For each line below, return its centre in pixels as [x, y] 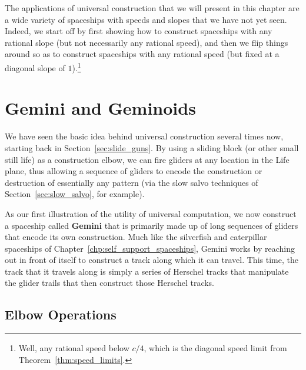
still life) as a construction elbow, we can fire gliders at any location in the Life [147, 159]
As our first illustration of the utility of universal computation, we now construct [151, 213]
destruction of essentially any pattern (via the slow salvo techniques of [132, 182]
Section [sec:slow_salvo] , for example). [75, 194]
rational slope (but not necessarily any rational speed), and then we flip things [147, 42]
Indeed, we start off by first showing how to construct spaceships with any [139, 31]
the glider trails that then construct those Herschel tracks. [110, 283]
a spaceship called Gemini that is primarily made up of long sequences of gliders [152, 225]
